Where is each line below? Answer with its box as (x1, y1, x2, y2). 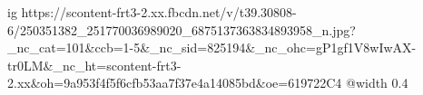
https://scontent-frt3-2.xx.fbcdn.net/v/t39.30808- (21, 3, 297, 21)
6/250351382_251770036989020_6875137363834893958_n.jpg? (7, 20, 356, 39)
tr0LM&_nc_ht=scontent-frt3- (7, 55, 182, 74)
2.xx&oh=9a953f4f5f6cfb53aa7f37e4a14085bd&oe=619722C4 (7, 73, 342, 92)
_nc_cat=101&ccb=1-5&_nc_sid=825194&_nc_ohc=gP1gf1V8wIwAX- (7, 38, 417, 57)
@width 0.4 (346, 73, 408, 92)
